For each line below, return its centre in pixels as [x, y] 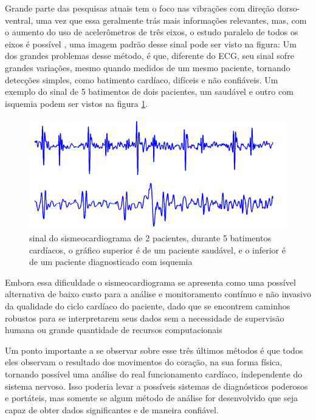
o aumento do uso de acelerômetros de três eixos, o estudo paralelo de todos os [152, 32]
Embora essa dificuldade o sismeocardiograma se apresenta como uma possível [150, 282]
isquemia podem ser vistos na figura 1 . [77, 103]
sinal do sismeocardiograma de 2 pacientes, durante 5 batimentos [150, 237]
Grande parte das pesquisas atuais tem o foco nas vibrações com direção [140, 8]
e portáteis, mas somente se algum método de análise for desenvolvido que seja [151, 398]
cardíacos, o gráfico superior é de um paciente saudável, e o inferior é [157, 250]
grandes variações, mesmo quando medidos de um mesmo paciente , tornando [148, 67]
